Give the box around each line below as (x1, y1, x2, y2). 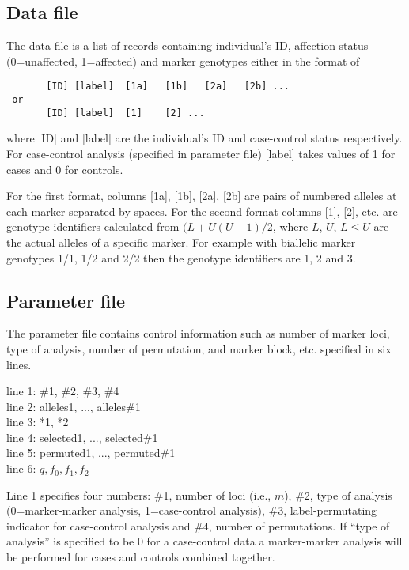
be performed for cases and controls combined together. (6, 549, 275, 565)
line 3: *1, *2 (6, 413, 69, 430)
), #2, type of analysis (284, 486, 392, 503)
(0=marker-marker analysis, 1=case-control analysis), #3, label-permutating (6, 502, 377, 519)
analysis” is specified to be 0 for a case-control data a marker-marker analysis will (6, 533, 403, 549)
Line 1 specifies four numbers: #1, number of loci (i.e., (6, 486, 271, 503)
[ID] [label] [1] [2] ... (46, 107, 205, 119)
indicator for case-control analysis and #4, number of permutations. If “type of (6, 517, 390, 534)
